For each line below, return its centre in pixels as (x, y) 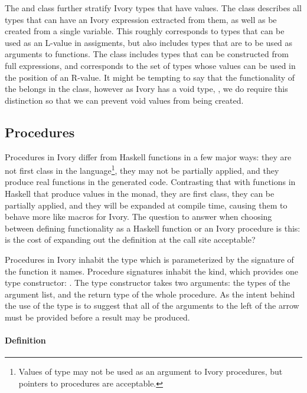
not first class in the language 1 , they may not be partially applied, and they (142, 169)
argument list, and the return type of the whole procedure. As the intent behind (150, 294)
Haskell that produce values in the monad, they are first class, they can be (140, 193)
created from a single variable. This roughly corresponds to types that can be (145, 31)
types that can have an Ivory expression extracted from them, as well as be (141, 19)
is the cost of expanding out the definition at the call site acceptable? (130, 240)
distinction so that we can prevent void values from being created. (124, 100)
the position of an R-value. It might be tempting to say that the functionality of (150, 77)
